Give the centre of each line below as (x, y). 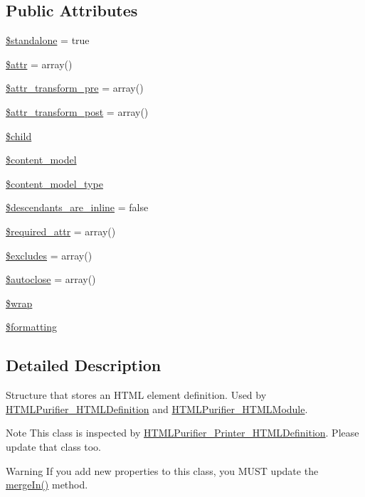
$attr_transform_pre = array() (75, 88)
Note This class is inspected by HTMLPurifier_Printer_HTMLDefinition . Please (182, 433)
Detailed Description (84, 365)
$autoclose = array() (51, 279)
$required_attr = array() (61, 231)
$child (19, 135)
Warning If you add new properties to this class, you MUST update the (162, 470)
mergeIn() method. (47, 485)
